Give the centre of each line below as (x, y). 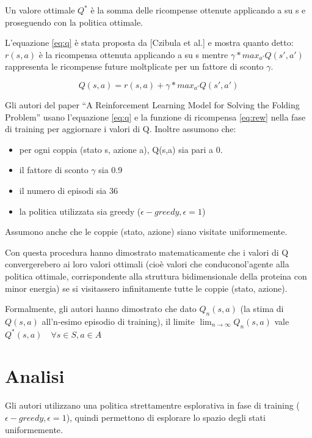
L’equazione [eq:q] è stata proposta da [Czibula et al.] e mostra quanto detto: (149, 43)
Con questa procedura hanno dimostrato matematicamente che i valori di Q (147, 252)
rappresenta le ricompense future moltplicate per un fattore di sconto (134, 66)
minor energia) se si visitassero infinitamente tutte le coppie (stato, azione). (146, 288)
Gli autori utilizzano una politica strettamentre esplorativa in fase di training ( (152, 405)
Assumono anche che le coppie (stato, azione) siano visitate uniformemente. (146, 232)
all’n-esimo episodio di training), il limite (118, 321)
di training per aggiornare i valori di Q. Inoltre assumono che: (121, 129)
